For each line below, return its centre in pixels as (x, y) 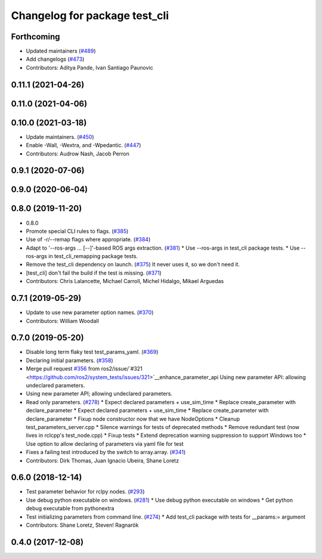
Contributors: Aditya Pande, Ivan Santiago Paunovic (89, 67)
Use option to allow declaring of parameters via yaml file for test (105, 443)
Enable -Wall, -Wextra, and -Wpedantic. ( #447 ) (83, 145)
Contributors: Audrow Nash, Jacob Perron (78, 153)
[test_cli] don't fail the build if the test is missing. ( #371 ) (94, 273)
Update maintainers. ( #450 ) (60, 136)
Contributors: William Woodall (63, 321)
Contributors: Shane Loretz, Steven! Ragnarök (82, 525)
